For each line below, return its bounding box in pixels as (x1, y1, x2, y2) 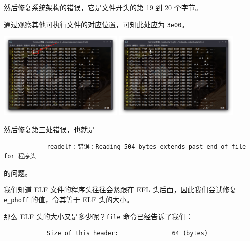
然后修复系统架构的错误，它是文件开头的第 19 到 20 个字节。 (4, 2, 202, 12)
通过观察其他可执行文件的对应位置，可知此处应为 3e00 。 (4, 19, 189, 29)
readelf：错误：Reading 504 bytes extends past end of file (46, 143, 246, 150)
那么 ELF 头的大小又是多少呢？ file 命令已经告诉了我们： (4, 211, 193, 221)
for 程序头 (4, 153, 36, 160)
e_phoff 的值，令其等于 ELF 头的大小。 (4, 194, 134, 204)
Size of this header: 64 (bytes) (46, 230, 208, 237)
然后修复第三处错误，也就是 (4, 124, 95, 134)
